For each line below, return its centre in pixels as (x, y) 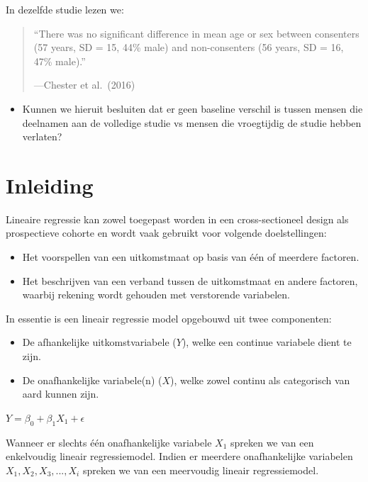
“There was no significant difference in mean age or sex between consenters (196, 33)
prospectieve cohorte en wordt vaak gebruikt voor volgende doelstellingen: (166, 233)
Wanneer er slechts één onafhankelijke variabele (109, 442)
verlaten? (42, 136)
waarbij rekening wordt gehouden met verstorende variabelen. (156, 295)
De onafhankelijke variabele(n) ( (92, 380)
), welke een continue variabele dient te (267, 342)
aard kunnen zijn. (61, 394)
